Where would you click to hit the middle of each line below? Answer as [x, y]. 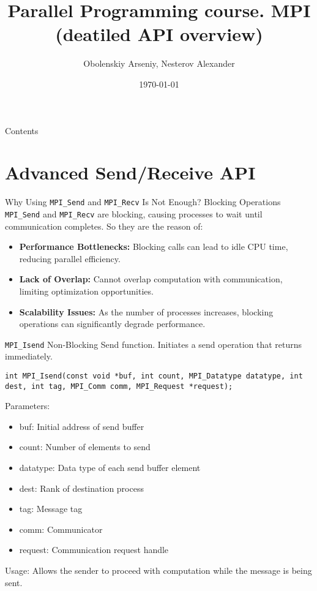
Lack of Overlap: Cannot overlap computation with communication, [151, 279]
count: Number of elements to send [85, 447]
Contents [22, 130]
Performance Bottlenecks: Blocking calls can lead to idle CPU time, [154, 247]
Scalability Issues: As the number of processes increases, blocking [146, 311]
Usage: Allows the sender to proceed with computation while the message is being [158, 570]
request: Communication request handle [94, 550]
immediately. [29, 356]
